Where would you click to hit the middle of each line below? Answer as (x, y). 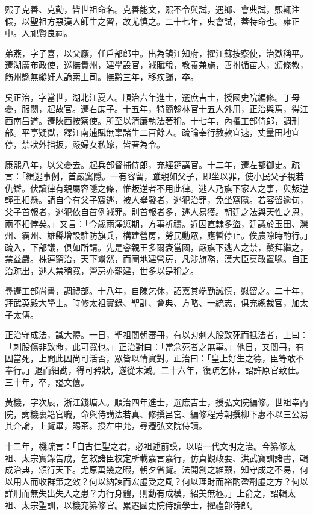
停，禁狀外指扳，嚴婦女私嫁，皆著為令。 (85, 144)
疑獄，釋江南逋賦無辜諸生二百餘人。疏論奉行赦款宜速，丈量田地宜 (169, 132)
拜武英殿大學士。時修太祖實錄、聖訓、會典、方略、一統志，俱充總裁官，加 (152, 303)
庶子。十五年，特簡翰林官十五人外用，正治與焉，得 (198, 109)
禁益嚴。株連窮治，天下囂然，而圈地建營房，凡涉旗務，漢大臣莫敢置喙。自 (152, 259)
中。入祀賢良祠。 (39, 33)
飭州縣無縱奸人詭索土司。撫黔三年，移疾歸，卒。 (102, 76)
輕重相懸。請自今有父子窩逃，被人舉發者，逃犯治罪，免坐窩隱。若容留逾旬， (156, 200)
